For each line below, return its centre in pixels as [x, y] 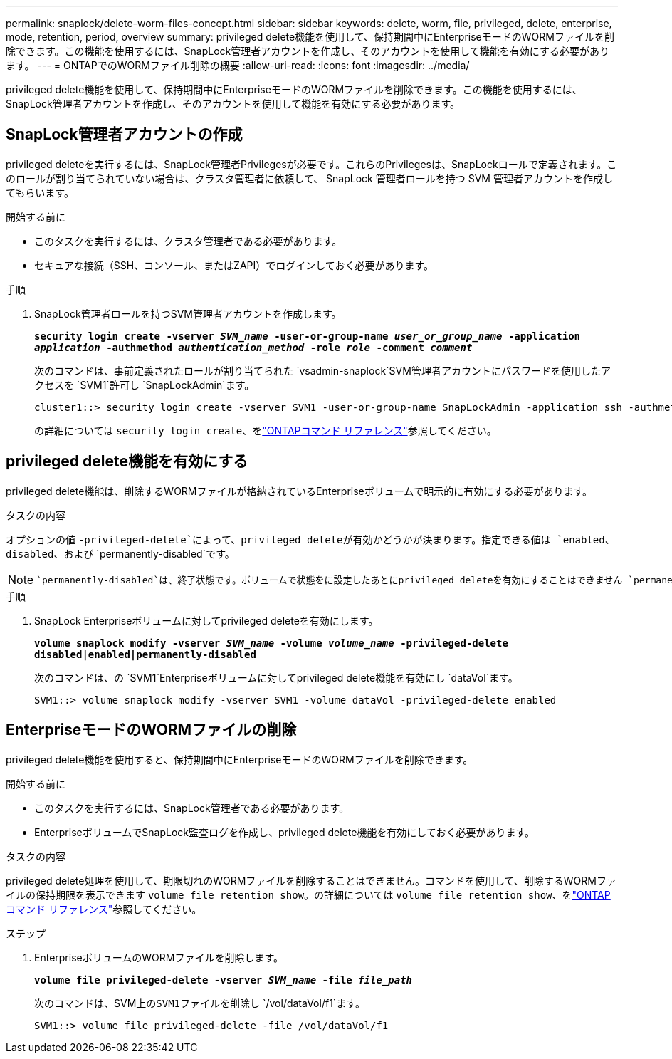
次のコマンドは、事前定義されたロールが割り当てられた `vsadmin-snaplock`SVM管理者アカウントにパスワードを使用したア [322, 370]
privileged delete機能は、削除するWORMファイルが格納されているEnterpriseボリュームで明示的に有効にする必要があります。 [299, 491]
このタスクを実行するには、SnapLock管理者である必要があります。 [192, 808]
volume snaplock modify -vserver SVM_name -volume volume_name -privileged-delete [271, 643]
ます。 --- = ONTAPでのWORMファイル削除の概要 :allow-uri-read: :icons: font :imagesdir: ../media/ [238, 65]
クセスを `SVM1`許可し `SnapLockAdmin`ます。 [145, 385]
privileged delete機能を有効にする [127, 461]
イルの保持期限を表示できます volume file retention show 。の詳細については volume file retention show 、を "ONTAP [308, 894]
